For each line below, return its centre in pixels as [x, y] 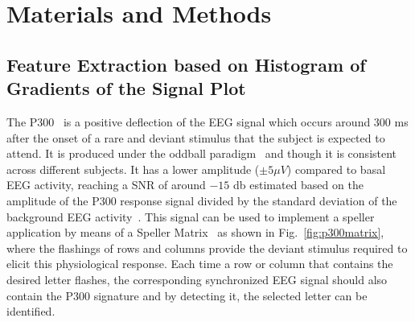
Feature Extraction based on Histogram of [186, 64]
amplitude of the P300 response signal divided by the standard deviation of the [202, 200]
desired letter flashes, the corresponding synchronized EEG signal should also [197, 279]
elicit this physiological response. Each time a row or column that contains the [200, 264]
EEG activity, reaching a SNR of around [106, 185]
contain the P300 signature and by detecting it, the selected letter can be [187, 295]
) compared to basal [336, 169]
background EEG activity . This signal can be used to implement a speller [191, 216]
